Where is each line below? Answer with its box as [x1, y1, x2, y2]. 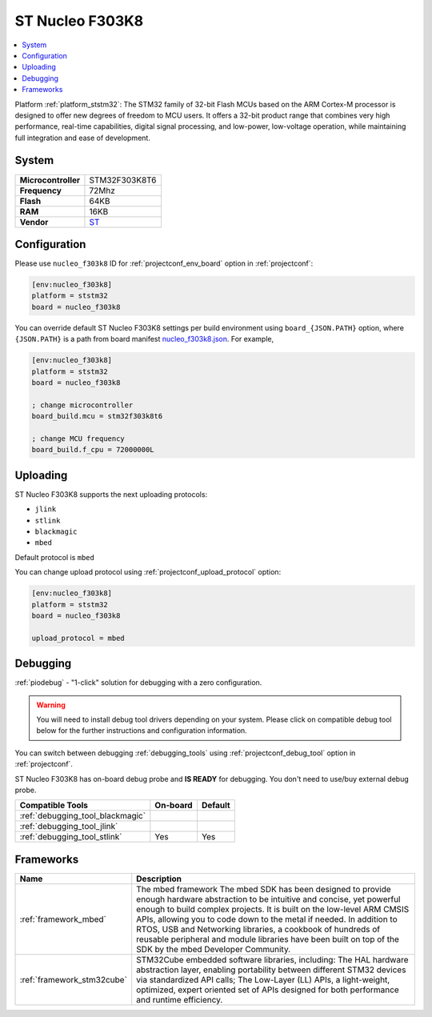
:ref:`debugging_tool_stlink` [19, 831, 122, 843]
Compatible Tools [19, 800, 88, 811]
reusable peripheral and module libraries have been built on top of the [136, 933, 400, 944]
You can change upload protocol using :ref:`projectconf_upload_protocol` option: [14, 567, 282, 577]
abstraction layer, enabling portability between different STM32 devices [136, 964, 406, 975]
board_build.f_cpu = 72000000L [31, 445, 155, 454]
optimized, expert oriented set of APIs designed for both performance [136, 984, 399, 995]
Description [136, 873, 182, 884]
